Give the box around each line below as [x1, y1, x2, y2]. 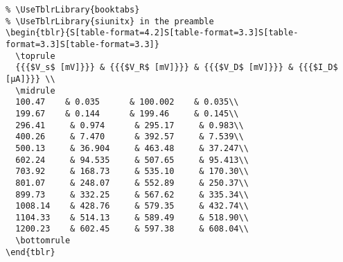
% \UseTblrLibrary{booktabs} [6, 5, 140, 15]
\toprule [15, 51, 55, 61]
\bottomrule [15, 236, 71, 246]
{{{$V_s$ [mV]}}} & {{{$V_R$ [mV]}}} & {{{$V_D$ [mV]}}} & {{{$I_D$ [15, 62, 338, 73]
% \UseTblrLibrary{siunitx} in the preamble [6, 16, 214, 26]
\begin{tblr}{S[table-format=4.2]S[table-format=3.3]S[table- [6, 28, 299, 38]
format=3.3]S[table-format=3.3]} [6, 39, 159, 49]
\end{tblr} [6, 247, 55, 257]
